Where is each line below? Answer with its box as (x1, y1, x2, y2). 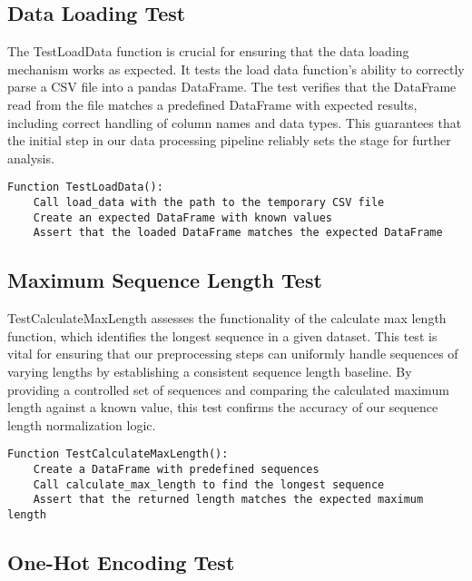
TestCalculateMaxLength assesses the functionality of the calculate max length (7, 309, 447, 328)
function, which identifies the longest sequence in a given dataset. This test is (7, 326, 438, 345)
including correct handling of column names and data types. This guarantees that (7, 113, 462, 132)
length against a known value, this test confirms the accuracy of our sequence (7, 398, 438, 417)
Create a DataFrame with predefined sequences (33, 463, 320, 476)
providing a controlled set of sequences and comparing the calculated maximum (7, 379, 449, 399)
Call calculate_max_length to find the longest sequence (33, 478, 385, 491)
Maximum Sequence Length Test (7, 266, 322, 294)
